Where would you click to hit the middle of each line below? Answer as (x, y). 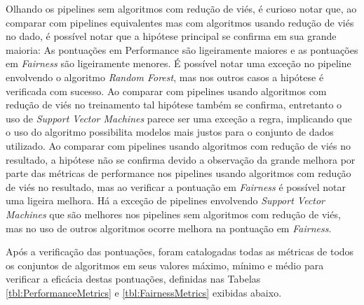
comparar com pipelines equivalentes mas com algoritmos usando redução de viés (180, 22)
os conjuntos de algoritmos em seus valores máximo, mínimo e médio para (165, 265)
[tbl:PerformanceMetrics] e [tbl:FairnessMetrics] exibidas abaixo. (144, 292)
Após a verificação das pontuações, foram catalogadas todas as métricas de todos (180, 251)
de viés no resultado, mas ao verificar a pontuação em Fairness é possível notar (176, 186)
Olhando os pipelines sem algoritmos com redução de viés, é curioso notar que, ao (181, 8)
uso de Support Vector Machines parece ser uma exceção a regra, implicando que (179, 118)
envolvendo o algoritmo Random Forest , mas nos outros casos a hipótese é (165, 77)
